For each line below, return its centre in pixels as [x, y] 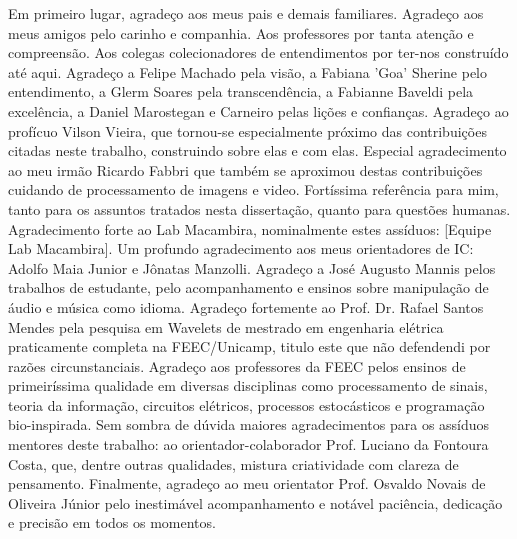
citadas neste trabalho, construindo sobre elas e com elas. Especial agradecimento [257, 150]
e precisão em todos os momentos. [112, 522]
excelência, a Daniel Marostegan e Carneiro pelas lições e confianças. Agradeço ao [258, 110]
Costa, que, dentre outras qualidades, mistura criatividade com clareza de [233, 463]
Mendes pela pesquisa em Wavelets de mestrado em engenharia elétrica [226, 326]
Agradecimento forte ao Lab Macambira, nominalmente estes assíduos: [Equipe [250, 228]
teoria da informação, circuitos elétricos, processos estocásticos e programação [246, 404]
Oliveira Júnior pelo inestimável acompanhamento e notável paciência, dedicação [255, 502]
